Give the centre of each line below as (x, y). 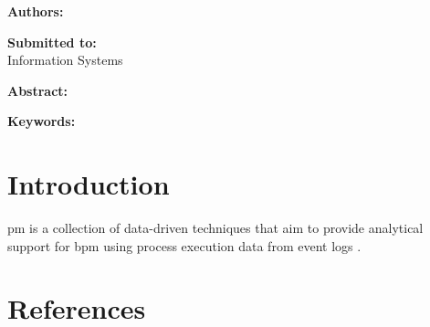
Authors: (36, 11)
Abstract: (38, 90)
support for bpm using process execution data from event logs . (184, 245)
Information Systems (65, 60)
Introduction (89, 184)
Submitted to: (52, 42)
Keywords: (42, 121)
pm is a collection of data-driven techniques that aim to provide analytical (215, 228)
